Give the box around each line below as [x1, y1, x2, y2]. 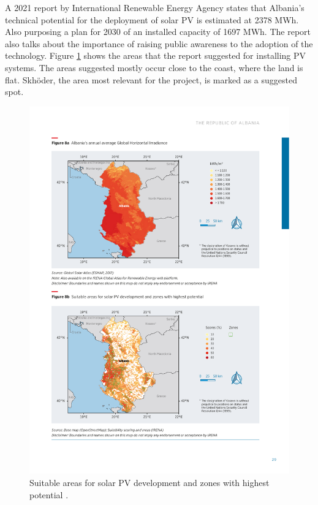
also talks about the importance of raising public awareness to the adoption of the [5, 37, 313, 50]
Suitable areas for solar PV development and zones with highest [29, 476, 270, 489]
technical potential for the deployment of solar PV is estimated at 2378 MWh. [5, 13, 299, 26]
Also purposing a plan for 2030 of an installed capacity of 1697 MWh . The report [5, 25, 311, 38]
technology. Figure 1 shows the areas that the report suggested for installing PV [5, 49, 306, 62]
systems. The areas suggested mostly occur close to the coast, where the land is [5, 61, 303, 74]
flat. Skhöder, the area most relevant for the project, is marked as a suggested [5, 73, 297, 86]
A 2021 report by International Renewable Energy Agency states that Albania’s [5, 1, 305, 13]
